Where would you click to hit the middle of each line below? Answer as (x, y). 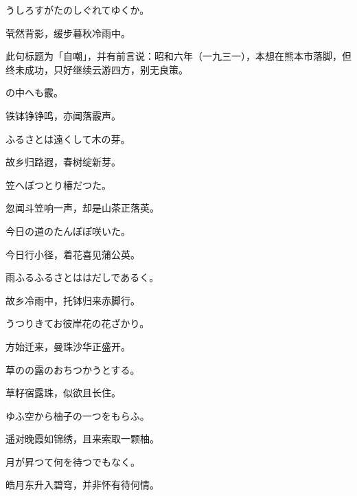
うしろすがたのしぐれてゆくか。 (78, 10)
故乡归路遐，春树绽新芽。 (63, 162)
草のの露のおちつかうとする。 (73, 369)
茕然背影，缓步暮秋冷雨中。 (68, 33)
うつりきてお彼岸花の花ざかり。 (78, 323)
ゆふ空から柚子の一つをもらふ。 (78, 415)
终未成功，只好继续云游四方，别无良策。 (97, 69)
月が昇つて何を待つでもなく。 (73, 461)
